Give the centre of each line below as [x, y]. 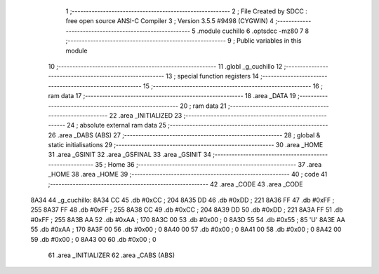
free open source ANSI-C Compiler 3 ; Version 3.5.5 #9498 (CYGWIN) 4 [169, 21]
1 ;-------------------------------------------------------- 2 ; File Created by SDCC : [187, 11]
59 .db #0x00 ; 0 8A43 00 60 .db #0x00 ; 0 [93, 239]
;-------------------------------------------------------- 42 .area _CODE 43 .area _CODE [175, 184]
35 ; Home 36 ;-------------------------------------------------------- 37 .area [208, 164]
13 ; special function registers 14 [212, 76]
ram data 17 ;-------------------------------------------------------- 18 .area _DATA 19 [172, 96]
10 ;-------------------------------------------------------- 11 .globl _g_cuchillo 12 [165, 66]
